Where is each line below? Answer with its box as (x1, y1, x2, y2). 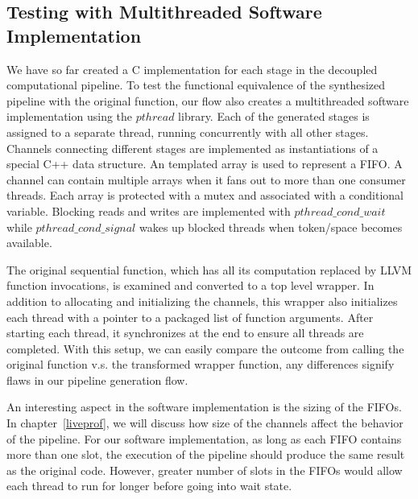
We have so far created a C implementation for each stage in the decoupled (6, 60, 378, 77)
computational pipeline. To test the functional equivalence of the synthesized (6, 76, 386, 93)
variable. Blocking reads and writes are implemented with (6, 202, 291, 219)
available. (6, 234, 52, 251)
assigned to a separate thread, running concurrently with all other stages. (6, 123, 369, 140)
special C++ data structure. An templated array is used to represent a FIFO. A (6, 155, 403, 172)
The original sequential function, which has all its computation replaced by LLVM (6, 261, 412, 278)
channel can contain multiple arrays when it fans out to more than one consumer (6, 171, 406, 188)
